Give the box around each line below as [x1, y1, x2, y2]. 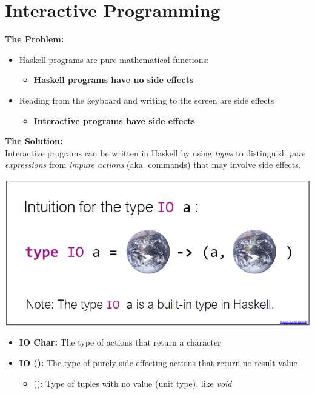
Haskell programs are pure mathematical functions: [19, 53, 209, 65]
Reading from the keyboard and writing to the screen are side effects [19, 93, 274, 106]
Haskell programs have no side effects [33, 73, 194, 86]
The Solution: [5, 135, 63, 147]
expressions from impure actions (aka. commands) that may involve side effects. [5, 158, 301, 171]
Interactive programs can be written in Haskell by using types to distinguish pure [5, 146, 305, 159]
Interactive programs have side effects [33, 114, 195, 127]
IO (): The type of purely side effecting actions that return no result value [19, 356, 297, 369]
